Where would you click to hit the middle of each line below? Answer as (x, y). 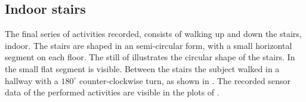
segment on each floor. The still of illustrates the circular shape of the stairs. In (150, 57)
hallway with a (32, 80)
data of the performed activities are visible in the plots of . (112, 92)
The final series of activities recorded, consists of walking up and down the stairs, (153, 34)
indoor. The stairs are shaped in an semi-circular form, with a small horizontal (149, 45)
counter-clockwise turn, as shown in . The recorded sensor (185, 80)
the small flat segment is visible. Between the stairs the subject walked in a (142, 68)
